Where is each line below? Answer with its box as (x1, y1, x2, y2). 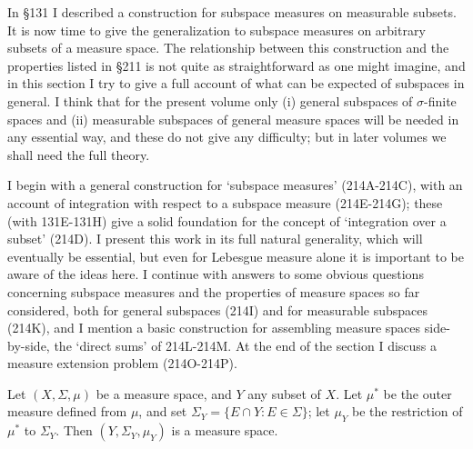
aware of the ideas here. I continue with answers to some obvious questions (7, 264, 424, 284)
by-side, (7, 335, 50, 354)
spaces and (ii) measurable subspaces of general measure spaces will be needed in (7, 109, 459, 128)
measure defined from (7, 402, 127, 421)
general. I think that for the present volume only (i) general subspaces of (7, 91, 413, 110)
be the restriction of (352, 402, 463, 421)
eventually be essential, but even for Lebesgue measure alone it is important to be (7, 246, 464, 265)
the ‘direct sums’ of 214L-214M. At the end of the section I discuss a (54, 335, 438, 354)
